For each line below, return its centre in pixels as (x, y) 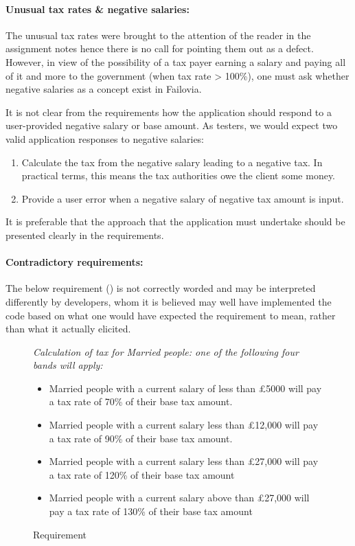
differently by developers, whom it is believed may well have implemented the (169, 301)
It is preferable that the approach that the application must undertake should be (175, 221)
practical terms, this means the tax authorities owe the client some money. (179, 175)
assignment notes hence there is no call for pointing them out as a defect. (160, 48)
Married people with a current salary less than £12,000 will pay (184, 425)
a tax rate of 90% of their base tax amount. (141, 438)
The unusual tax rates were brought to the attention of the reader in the (158, 35)
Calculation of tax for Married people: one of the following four (166, 351)
